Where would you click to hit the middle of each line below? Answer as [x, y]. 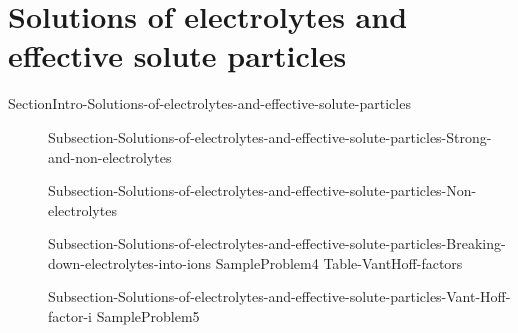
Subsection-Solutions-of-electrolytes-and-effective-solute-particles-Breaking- [277, 243]
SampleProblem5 [148, 316]
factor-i [70, 316]
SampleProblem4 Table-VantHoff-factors [339, 262]
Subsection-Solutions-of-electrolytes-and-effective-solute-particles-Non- [262, 190]
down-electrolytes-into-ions [130, 262]
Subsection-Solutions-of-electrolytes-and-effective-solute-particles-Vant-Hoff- [279, 296]
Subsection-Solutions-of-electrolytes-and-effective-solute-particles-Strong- [270, 136]
